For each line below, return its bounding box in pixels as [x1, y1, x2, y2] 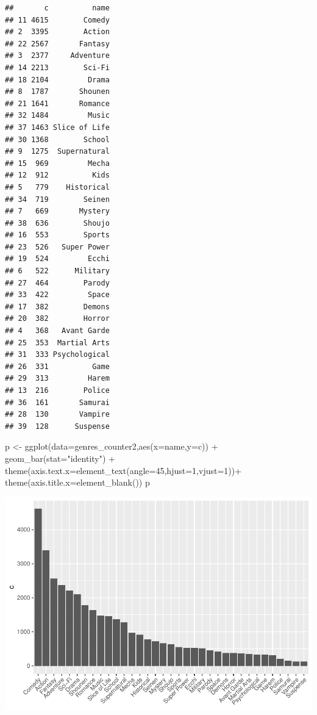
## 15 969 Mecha [5, 159, 110, 168]
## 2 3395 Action [5, 27, 110, 37]
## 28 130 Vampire [5, 410, 110, 419]
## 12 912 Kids [5, 171, 110, 180]
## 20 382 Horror [5, 314, 110, 323]
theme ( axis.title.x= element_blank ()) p [5, 476, 150, 489]
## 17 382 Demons [5, 302, 110, 311]
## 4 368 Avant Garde [5, 326, 110, 336]
